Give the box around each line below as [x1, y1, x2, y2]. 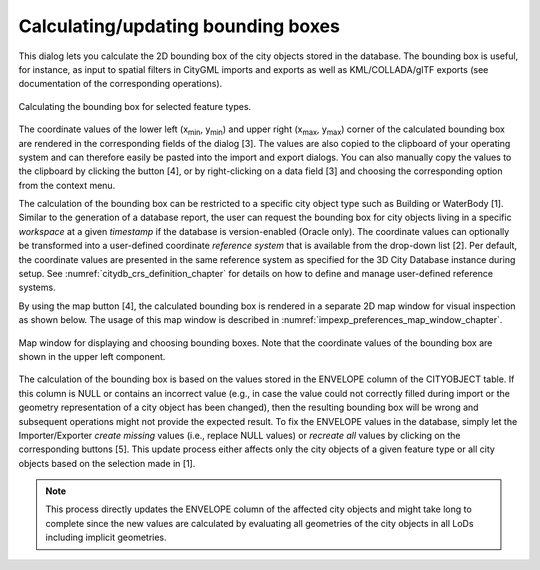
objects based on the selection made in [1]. [18, 457, 196, 469]
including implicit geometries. [45, 531, 167, 544]
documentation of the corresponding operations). [18, 78, 223, 90]
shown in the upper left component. [18, 350, 166, 362]
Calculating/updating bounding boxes [18, 15, 340, 37]
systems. [18, 281, 56, 294]
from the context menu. [18, 179, 116, 191]
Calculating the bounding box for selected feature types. [18, 100, 252, 112]
